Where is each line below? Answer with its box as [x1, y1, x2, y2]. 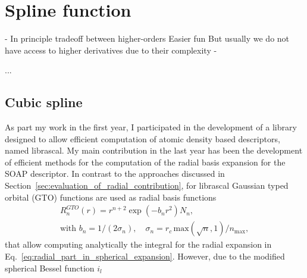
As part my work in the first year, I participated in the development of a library [5, 121, 297, 133]
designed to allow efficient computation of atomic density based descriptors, [5, 132, 280, 145]
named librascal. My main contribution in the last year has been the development [5, 144, 303, 157]
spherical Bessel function [5, 261, 95, 274]
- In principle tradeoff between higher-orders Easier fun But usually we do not [5, 32, 290, 45]
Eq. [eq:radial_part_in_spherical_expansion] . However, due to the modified [5, 249, 285, 262]
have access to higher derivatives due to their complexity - [5, 43, 217, 56]
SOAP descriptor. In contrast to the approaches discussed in [5, 167, 225, 180]
